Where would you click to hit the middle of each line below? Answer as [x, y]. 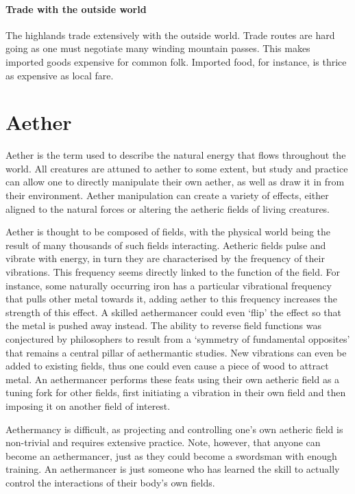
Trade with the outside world [76, 9]
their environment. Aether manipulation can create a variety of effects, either [167, 195]
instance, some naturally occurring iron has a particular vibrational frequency [169, 285]
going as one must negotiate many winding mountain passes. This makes [158, 48]
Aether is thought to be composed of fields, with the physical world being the [168, 232]
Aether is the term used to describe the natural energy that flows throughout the [176, 155]
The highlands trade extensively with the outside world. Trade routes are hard [170, 35]
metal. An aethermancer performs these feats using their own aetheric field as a [173, 379]
